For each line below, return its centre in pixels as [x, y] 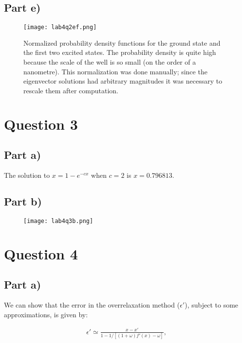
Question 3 [41, 124]
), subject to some [212, 305]
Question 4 [41, 253]
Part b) [23, 201]
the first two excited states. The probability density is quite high [120, 52]
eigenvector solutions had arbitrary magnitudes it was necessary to [123, 81]
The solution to [27, 175]
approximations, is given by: [46, 314]
